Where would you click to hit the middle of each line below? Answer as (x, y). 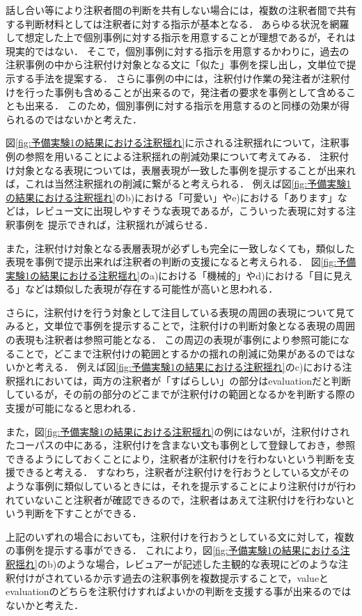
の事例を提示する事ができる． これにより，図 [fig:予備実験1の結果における (173, 550)
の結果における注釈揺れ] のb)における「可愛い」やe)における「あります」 (172, 197)
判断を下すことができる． (83, 513)
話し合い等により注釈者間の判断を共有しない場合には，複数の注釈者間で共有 (181, 10)
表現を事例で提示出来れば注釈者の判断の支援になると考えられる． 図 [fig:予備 (181, 262)
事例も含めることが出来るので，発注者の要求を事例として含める (200, 92)
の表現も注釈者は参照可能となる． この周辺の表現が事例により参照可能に (173, 340)
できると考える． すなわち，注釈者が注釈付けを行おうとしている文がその (182, 472)
